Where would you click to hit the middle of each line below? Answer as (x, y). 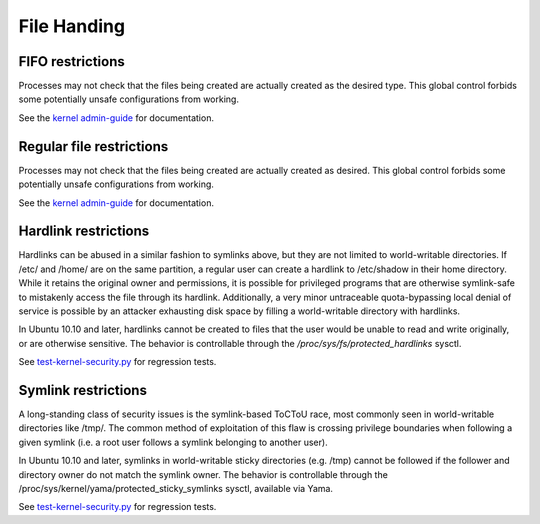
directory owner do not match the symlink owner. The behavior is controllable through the (203, 474)
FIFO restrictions (71, 61)
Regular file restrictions (93, 146)
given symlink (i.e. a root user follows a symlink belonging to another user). (173, 442)
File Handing (71, 26)
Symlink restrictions (82, 390)
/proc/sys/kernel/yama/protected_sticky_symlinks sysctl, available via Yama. (176, 489)
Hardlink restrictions (84, 231)
